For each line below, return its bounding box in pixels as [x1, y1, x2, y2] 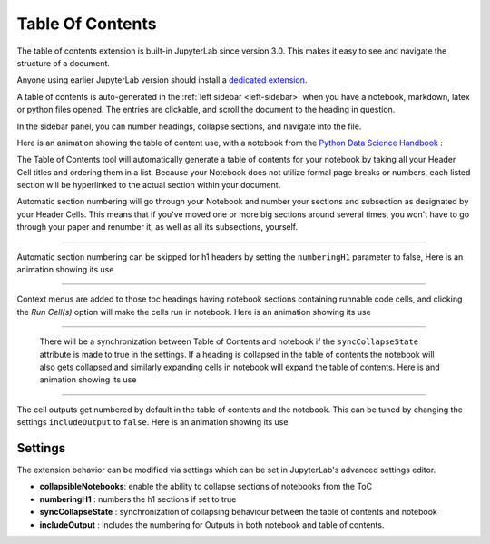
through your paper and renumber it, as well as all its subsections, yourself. [16, 222, 299, 232]
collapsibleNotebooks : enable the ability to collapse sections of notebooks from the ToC [39, 481, 372, 492]
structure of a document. [16, 57, 111, 68]
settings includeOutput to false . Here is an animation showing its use [16, 417, 289, 428]
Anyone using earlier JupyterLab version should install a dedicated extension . [16, 74, 308, 85]
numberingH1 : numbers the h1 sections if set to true [39, 493, 237, 504]
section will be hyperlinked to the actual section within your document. [16, 180, 281, 191]
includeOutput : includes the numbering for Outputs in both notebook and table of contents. [39, 519, 385, 530]
